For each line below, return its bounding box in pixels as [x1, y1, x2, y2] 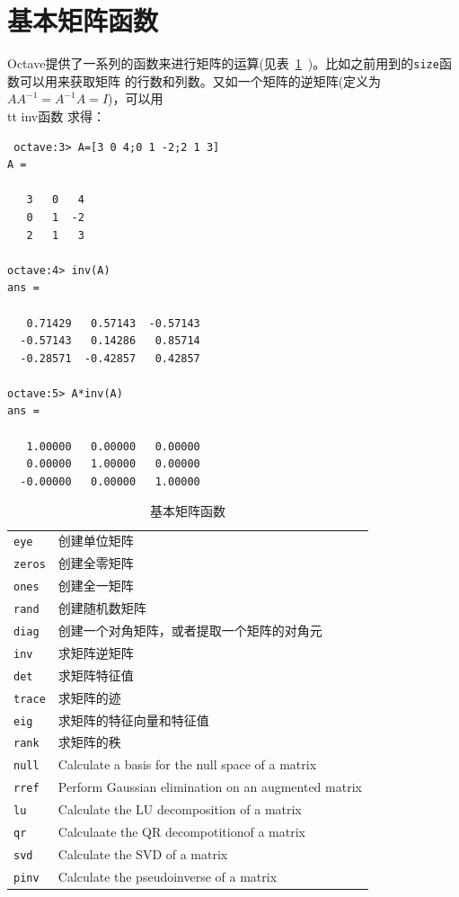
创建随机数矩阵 [57, 599, 146, 617]
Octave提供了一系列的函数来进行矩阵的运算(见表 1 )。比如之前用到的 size [7, 54, 439, 73]
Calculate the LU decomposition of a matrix [57, 800, 302, 819]
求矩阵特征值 [57, 665, 134, 684]
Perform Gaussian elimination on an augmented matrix [57, 777, 362, 796]
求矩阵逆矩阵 [57, 643, 134, 662]
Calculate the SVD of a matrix [57, 845, 228, 863]
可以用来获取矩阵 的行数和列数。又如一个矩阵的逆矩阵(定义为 [19, 71, 382, 90]
